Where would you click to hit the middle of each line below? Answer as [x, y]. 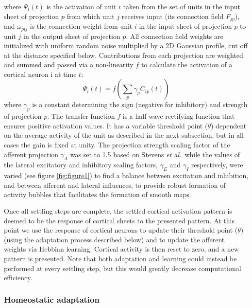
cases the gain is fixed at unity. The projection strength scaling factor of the [117, 145]
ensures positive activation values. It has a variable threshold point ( [106, 125]
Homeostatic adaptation [52, 299]
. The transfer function [81, 116]
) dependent [229, 125]
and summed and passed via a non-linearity [69, 64]
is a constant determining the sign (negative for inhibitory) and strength [140, 104]
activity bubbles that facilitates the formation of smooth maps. [98, 194]
